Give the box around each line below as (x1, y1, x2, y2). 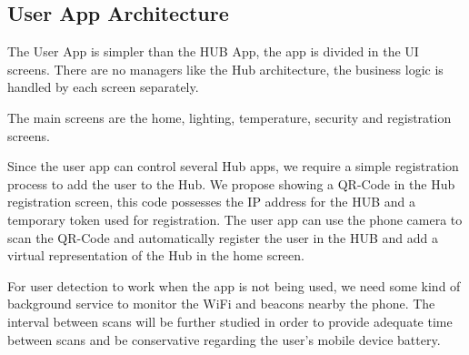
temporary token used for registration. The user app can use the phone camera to (7, 209, 463, 228)
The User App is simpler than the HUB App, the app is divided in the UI (7, 42, 419, 61)
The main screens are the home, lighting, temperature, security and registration (7, 107, 452, 127)
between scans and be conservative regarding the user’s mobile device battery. (7, 330, 441, 349)
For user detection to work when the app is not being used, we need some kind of (7, 276, 461, 295)
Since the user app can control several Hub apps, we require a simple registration (7, 157, 459, 176)
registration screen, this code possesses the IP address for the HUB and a (7, 192, 415, 211)
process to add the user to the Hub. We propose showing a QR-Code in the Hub (7, 174, 455, 193)
